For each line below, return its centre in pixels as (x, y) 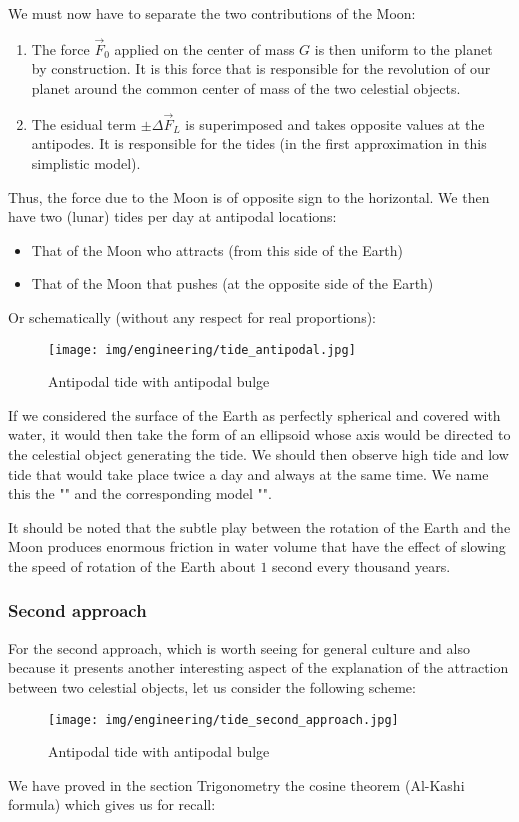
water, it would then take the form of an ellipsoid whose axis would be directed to (259, 434)
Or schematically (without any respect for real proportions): (192, 316)
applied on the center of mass (204, 48)
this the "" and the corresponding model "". (140, 493)
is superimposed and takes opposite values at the (335, 123)
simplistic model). (86, 163)
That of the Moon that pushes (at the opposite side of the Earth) (232, 283)
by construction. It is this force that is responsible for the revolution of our (261, 68)
